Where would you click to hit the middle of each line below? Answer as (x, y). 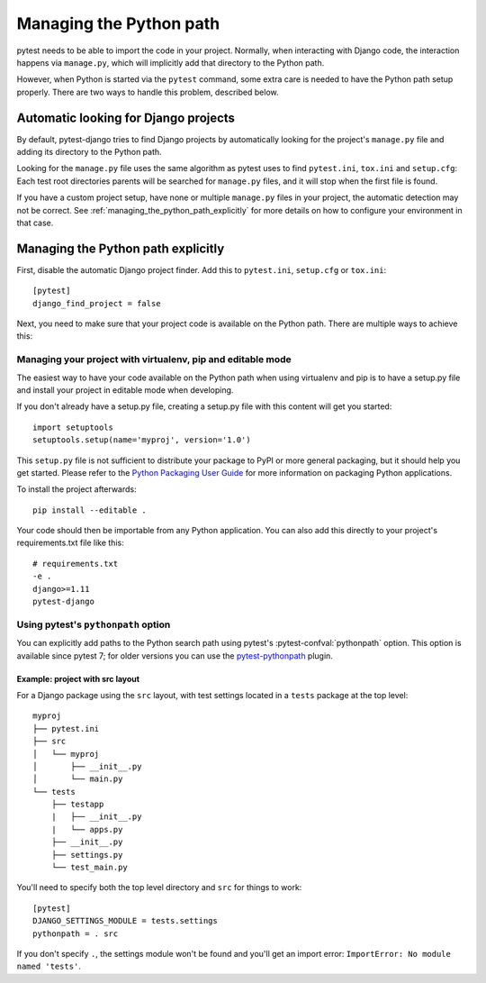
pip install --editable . (90, 510)
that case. (35, 223)
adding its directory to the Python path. (89, 152)
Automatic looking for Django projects (126, 118)
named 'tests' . (49, 966)
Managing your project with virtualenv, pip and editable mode (154, 360)
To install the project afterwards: (76, 489)
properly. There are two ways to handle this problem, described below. (148, 92)
